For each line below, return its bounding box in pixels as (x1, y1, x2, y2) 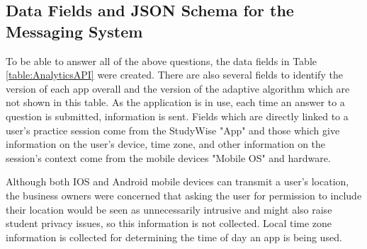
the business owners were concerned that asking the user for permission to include (6, 187, 362, 202)
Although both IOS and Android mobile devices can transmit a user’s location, (6, 174, 349, 189)
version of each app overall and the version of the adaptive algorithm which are (6, 81, 350, 95)
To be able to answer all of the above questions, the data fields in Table (6, 53, 317, 68)
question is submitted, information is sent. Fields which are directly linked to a (6, 108, 349, 123)
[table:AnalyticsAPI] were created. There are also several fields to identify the (6, 67, 343, 82)
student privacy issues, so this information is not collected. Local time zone (6, 216, 332, 231)
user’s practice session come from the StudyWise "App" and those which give (6, 122, 340, 137)
